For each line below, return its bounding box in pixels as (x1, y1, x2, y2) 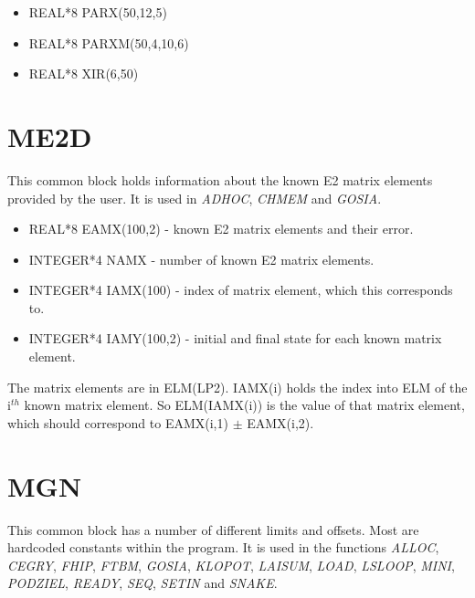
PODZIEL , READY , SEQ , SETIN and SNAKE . (7, 573, 278, 593)
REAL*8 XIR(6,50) (28, 64, 139, 83)
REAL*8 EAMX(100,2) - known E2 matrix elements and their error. (28, 219, 414, 238)
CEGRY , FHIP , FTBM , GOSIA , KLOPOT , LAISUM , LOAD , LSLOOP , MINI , (7, 555, 455, 574)
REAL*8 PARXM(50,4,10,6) (28, 33, 189, 52)
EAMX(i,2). (247, 413, 314, 432)
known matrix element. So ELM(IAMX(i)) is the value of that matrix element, (24, 395, 465, 414)
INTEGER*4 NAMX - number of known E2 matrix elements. (28, 249, 375, 268)
